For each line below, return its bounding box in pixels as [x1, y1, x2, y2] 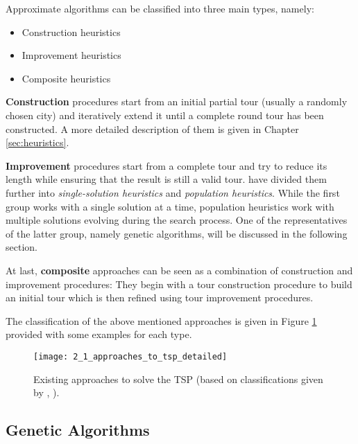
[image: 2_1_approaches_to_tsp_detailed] [33, 351, 228, 362]
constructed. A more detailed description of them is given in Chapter [6, 121, 299, 136]
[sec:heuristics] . [6, 135, 69, 150]
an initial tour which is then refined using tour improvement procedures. [6, 290, 314, 305]
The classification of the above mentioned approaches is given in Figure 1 [6, 313, 317, 328]
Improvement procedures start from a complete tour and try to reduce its [6, 158, 327, 172]
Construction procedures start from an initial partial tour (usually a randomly [6, 94, 348, 109]
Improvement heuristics [22, 48, 121, 62]
